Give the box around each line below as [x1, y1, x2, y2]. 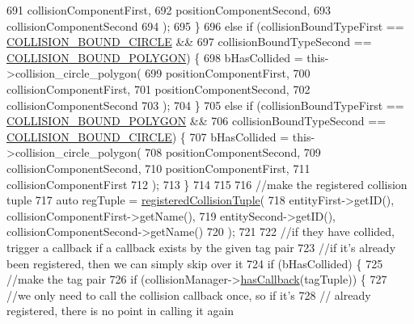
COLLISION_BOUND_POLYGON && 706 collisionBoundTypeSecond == [6, 112, 387, 129]
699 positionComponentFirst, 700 [145, 65, 310, 82]
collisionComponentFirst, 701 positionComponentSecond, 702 [6, 80, 310, 97]
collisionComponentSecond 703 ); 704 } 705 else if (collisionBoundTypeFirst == [6, 96, 404, 113]
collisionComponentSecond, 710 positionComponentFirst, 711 [6, 159, 310, 176]
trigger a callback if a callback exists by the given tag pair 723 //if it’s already [6, 238, 396, 255]
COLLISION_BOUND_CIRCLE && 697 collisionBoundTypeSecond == [6, 33, 372, 50]
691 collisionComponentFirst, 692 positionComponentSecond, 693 [6, 2, 332, 18]
